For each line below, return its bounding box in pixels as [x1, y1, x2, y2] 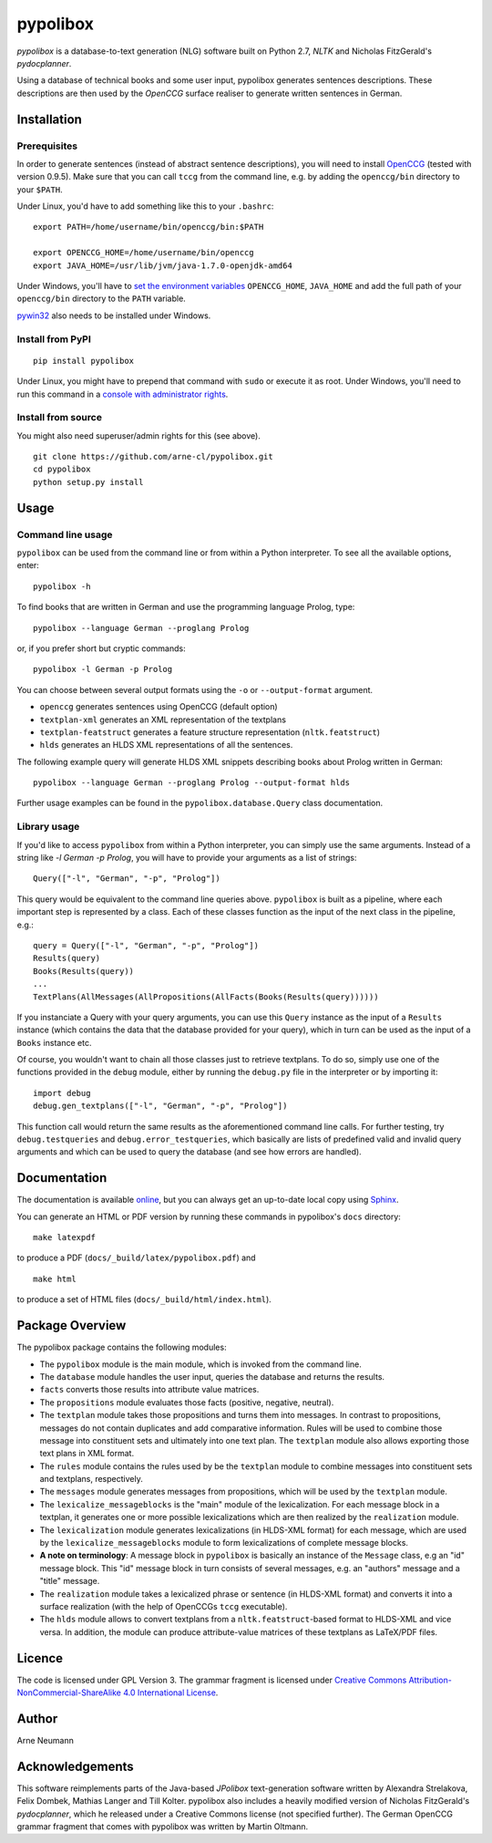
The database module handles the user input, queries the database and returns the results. [39, 1371, 385, 1382]
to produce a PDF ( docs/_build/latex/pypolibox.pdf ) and [16, 1252, 256, 1263]
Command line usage [16, 528, 113, 541]
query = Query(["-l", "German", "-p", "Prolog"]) [33, 940, 260, 950]
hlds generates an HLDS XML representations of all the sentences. [39, 740, 293, 751]
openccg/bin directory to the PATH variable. [16, 293, 186, 305]
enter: [16, 560, 40, 571]
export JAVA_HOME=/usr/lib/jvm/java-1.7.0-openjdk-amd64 [33, 260, 293, 271]
